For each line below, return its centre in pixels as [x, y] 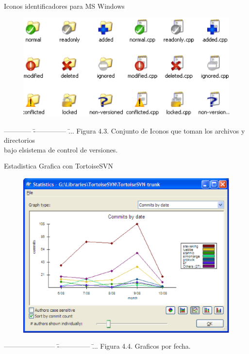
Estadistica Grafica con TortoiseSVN [58, 166]
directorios [19, 140]
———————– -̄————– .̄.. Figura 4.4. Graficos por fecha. [97, 346]
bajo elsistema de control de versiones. [61, 149]
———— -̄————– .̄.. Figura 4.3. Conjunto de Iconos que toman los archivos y [124, 130]
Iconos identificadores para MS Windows [64, 6]
